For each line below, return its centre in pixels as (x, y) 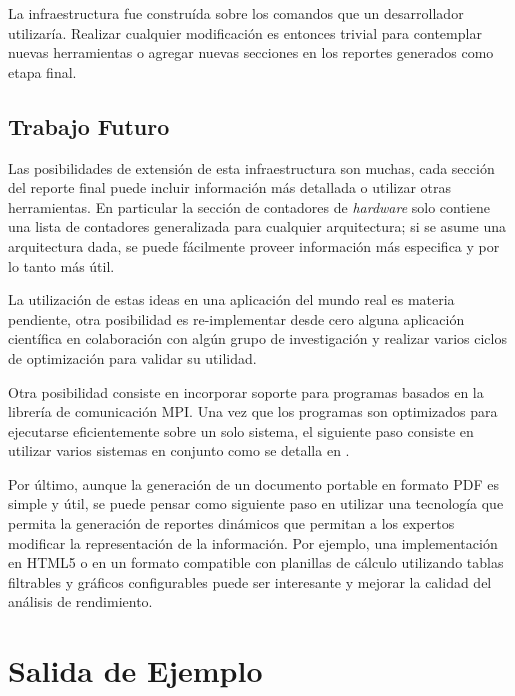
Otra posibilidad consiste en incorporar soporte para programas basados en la (246, 391)
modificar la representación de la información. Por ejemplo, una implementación (253, 542)
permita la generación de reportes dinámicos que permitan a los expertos (231, 523)
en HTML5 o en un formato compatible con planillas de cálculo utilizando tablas (256, 562)
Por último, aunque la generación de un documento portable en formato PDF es (254, 483)
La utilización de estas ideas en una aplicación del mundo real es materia (231, 299)
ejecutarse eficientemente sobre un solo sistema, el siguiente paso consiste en (241, 430)
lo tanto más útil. (61, 265)
